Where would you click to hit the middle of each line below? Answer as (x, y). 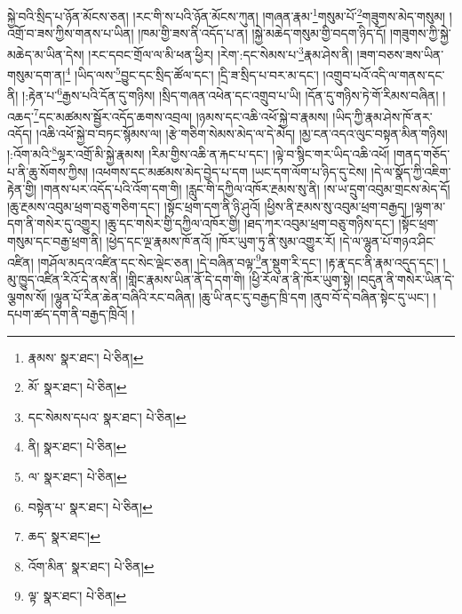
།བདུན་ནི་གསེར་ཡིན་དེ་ (406, 279)
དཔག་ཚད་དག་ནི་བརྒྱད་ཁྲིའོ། (68, 314)
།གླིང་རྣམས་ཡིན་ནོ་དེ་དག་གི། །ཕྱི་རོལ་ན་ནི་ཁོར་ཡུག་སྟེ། (239, 279)
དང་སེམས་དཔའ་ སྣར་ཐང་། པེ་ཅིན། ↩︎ (107, 416)
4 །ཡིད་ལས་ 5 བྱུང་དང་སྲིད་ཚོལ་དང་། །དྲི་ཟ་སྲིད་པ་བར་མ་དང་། (192, 73)
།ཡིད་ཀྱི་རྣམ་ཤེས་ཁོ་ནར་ (382, 116)
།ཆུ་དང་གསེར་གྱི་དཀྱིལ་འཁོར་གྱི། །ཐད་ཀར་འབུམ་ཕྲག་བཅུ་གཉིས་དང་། (249, 223)
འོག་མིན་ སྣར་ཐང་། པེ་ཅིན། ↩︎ (91, 566)
